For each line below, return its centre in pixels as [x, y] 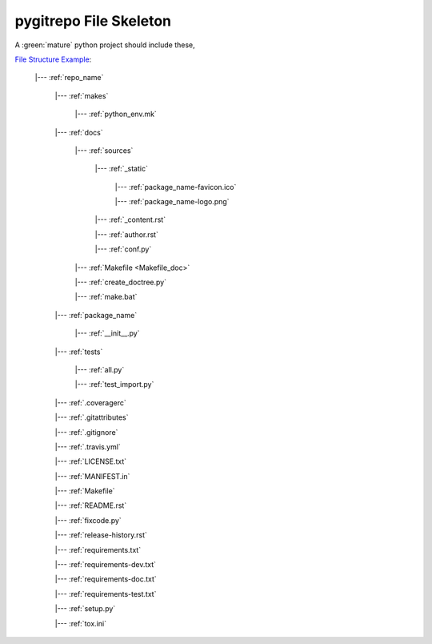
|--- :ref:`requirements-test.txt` [106, 594]
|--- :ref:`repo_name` [69, 78]
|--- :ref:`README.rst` [91, 505]
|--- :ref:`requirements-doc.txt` [106, 579]
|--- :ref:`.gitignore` [86, 432]
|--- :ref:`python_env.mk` [116, 114]
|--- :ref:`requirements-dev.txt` [105, 565]
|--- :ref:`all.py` [100, 369]
